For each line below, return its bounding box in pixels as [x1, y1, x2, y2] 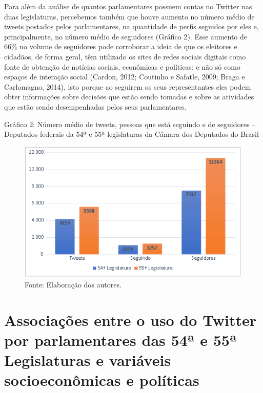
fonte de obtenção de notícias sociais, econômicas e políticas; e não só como [4, 61, 240, 72]
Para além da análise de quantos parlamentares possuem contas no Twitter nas [4, 1, 252, 11]
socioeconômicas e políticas [4, 369, 199, 390]
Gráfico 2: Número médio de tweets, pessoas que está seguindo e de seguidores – [4, 118, 256, 129]
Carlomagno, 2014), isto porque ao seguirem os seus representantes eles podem [4, 81, 251, 92]
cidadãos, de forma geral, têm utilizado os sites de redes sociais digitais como [4, 51, 246, 61]
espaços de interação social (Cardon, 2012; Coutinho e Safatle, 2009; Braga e [4, 71, 245, 82]
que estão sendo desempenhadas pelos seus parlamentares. [4, 101, 187, 112]
